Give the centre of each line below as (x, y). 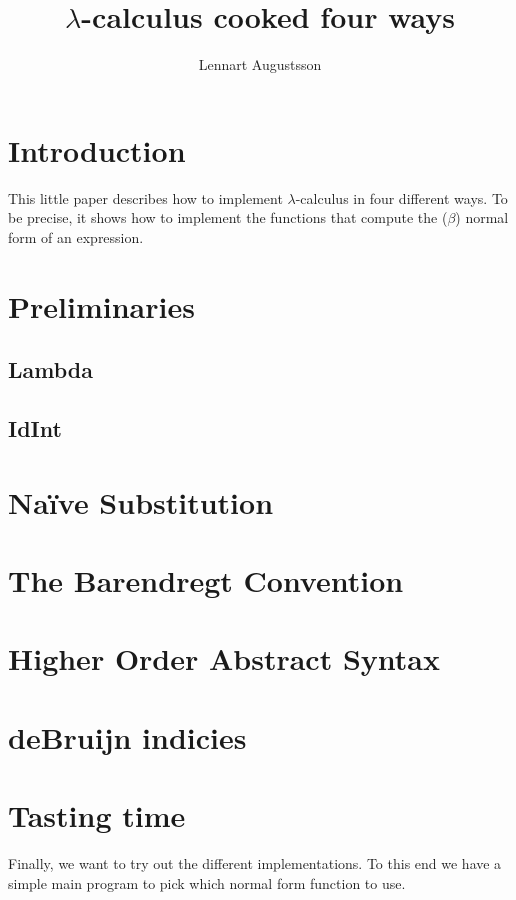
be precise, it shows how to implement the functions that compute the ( (228, 217)
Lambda (50, 369)
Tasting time (97, 815)
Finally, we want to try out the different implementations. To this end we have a (255, 863)
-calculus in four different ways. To (401, 197)
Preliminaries (101, 305)
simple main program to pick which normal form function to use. (207, 882)
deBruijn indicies (127, 736)
